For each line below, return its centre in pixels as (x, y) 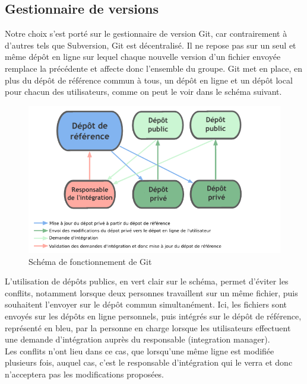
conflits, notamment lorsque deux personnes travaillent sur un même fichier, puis (151, 292)
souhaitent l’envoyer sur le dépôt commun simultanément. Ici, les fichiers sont (146, 304)
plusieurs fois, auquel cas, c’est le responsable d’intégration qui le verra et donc (149, 362)
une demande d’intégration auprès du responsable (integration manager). (137, 339)
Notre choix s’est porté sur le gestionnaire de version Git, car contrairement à (146, 33)
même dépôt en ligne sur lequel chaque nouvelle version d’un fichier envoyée (143, 57)
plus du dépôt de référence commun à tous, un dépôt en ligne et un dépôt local (149, 80)
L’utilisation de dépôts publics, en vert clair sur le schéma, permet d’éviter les (147, 281)
